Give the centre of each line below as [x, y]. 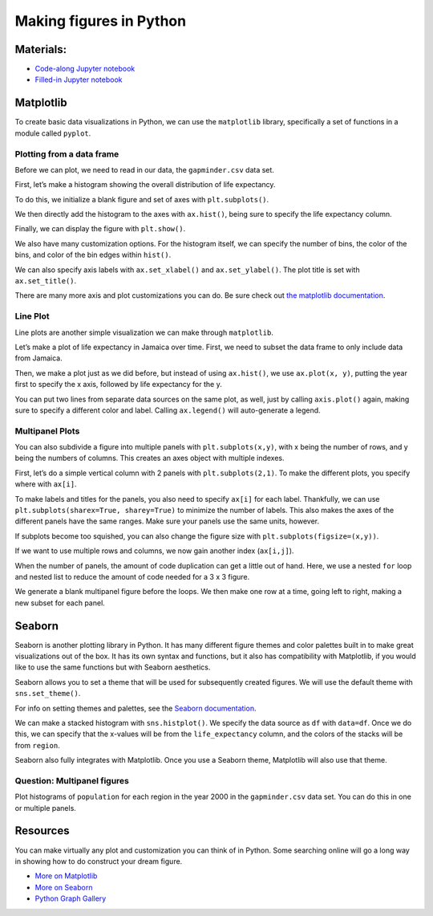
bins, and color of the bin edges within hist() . [93, 255]
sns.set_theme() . [48, 694]
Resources [42, 831]
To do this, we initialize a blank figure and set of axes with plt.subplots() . [142, 199]
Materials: [41, 49]
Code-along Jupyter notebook [85, 69]
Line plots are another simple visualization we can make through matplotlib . [144, 332]
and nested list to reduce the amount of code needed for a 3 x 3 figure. [132, 576]
